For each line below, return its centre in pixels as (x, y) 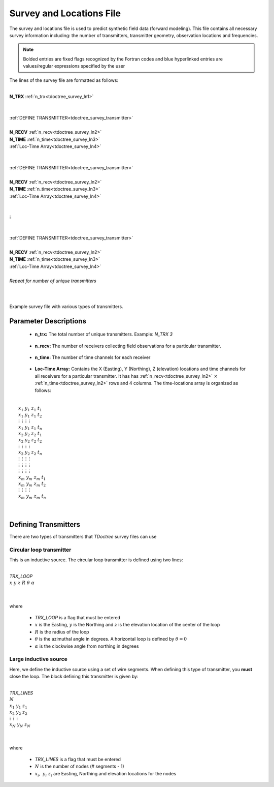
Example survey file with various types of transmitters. (66, 306)
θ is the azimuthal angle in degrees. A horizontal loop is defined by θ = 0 (111, 639)
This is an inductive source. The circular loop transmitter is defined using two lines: (96, 560)
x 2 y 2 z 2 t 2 (30, 440)
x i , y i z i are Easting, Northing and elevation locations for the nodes (106, 774)
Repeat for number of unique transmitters (53, 281)
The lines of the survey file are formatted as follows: (64, 80)
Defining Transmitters (45, 524)
